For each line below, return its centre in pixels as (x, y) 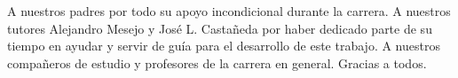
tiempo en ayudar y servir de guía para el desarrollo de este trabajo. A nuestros (224, 46)
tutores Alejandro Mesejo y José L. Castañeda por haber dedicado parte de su (220, 28)
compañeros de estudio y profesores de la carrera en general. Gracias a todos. (217, 62)
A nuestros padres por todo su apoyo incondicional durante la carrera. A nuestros (229, 11)
